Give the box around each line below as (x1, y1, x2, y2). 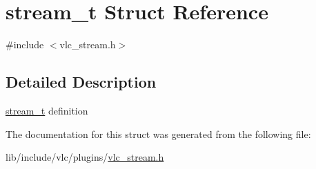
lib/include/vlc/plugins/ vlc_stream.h (6, 150, 164, 164)
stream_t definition (6, 103, 88, 117)
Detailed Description (6, 71, 157, 92)
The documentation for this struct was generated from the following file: (6, 126, 311, 141)
